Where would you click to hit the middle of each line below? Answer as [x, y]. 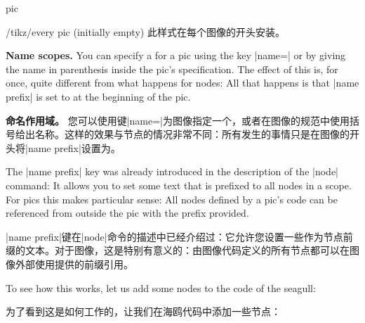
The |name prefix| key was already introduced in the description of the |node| [172, 171]
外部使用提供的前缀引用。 [74, 264]
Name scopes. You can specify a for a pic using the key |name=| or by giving [176, 55]
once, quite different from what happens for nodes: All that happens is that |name [182, 83]
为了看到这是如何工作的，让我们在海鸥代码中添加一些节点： [143, 311]
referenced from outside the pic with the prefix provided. [127, 213]
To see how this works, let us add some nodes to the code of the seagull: [161, 287]
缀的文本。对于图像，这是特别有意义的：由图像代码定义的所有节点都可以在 [178, 250]
